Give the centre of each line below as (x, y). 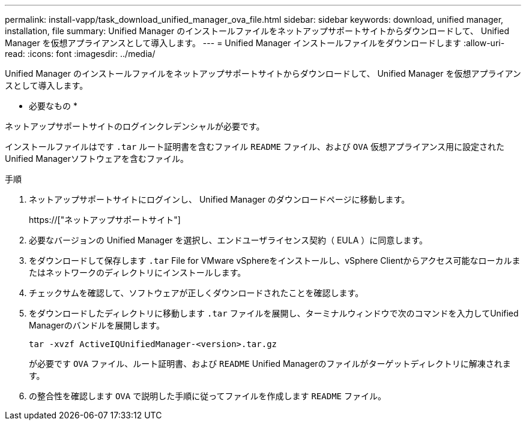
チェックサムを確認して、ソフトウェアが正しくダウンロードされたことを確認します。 (196, 293)
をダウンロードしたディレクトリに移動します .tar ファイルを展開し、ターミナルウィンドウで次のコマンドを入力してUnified (274, 313)
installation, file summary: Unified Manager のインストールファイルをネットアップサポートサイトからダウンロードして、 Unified (257, 31)
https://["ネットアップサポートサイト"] (105, 220)
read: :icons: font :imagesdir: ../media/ (80, 54)
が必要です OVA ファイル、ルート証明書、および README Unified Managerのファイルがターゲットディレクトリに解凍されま (270, 364)
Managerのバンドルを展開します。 (97, 325)
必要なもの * (53, 106)
